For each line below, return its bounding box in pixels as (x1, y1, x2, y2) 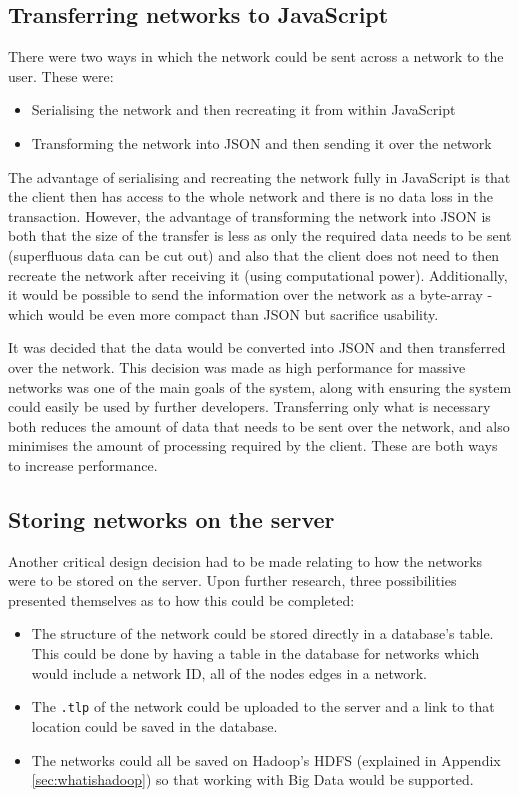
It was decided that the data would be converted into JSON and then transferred (8, 337, 506, 358)
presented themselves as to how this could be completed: (8, 589, 355, 610)
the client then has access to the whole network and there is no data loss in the (8, 186, 494, 207)
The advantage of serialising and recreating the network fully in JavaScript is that (8, 166, 511, 187)
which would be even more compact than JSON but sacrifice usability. (8, 303, 439, 324)
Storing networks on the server (8, 503, 335, 534)
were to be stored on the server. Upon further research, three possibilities (8, 570, 457, 591)
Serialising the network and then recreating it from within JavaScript (31, 99, 456, 120)
